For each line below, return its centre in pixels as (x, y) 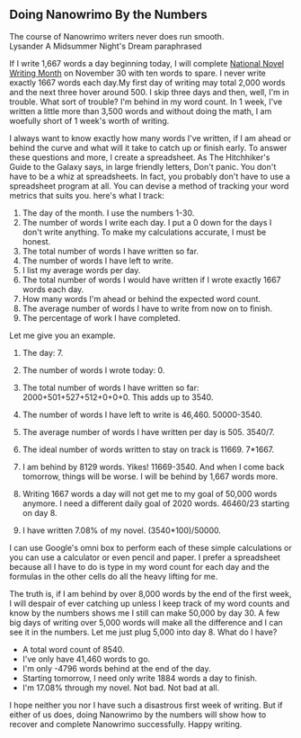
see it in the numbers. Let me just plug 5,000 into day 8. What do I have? (143, 632)
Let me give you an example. (62, 335)
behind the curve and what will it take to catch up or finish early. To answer (148, 147)
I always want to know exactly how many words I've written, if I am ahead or (150, 138)
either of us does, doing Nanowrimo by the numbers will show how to (138, 715)
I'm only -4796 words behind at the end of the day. (116, 668)
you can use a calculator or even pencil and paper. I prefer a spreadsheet (145, 557)
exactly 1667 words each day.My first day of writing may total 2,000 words (147, 82)
